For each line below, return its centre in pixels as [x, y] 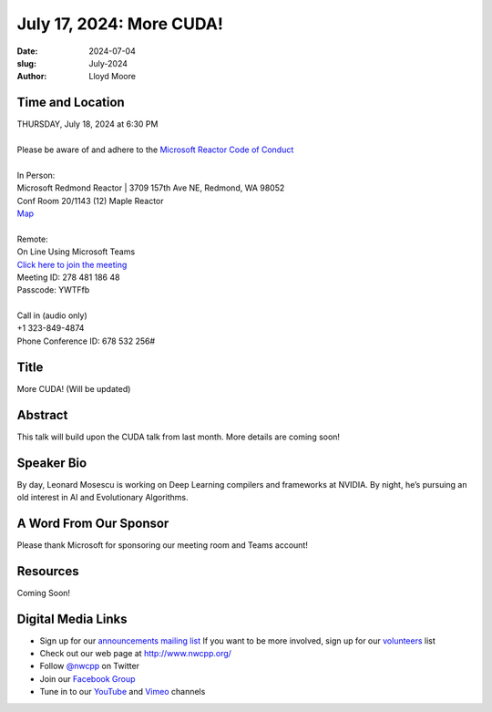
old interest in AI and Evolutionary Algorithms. [102, 497]
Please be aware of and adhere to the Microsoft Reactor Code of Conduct [155, 150]
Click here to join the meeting [72, 264]
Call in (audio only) [52, 315]
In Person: [36, 175]
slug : [26, 63]
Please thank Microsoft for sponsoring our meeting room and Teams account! [163, 545]
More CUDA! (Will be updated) [74, 388]
